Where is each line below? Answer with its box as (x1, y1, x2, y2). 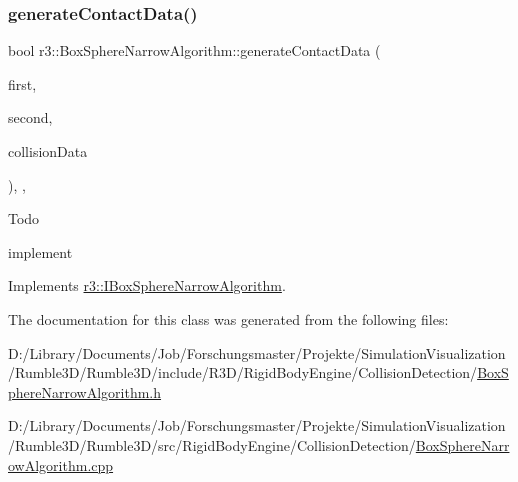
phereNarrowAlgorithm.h (8, 381, 162, 402)
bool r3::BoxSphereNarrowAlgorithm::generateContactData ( (8, 40, 381, 61)
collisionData (8, 141, 88, 161)
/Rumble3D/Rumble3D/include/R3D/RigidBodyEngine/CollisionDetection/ (8, 362, 478, 383)
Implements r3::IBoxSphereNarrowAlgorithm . (8, 275, 286, 296)
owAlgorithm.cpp (8, 454, 114, 475)
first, (8, 73, 37, 94)
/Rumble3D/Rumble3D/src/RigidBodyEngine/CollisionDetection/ (8, 434, 416, 455)
